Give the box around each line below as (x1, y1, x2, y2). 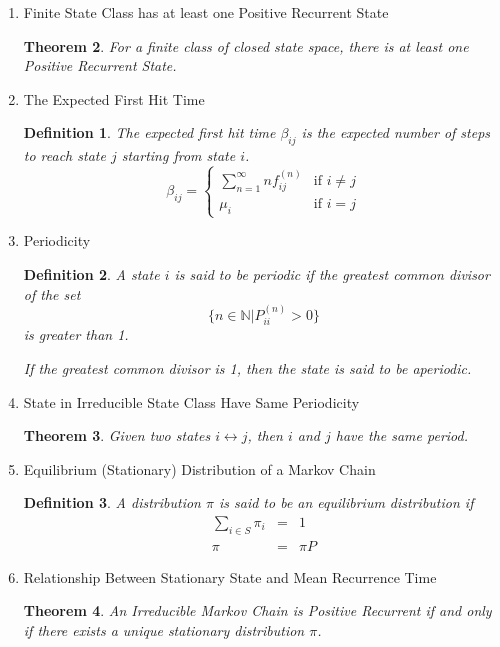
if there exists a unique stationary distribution (23, 619, 305, 640)
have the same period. (335, 425, 468, 446)
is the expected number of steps (301, 122, 491, 143)
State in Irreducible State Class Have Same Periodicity (23, 391, 360, 412)
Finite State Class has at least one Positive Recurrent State (23, 2, 389, 22)
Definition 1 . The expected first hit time (23, 122, 276, 143)
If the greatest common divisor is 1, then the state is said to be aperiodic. (23, 357, 472, 378)
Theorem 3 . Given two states (23, 425, 211, 446)
